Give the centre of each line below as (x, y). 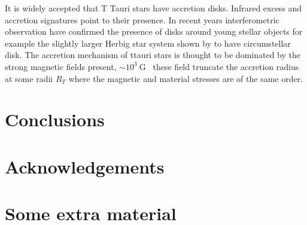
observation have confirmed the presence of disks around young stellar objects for (154, 31)
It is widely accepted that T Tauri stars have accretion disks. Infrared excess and (153, 8)
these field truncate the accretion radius (226, 66)
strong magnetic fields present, (61, 66)
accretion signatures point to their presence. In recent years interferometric (142, 19)
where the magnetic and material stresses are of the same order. (186, 78)
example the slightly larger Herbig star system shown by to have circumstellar (148, 43)
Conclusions (55, 119)
